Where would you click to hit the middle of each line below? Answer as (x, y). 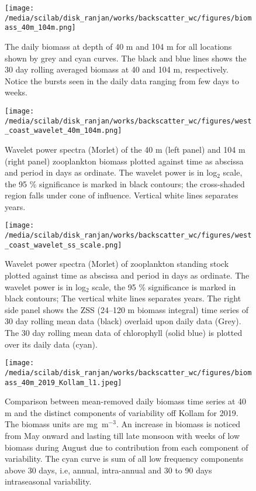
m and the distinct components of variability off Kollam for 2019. (122, 412)
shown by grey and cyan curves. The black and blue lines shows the (126, 58)
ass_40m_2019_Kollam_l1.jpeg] (63, 382)
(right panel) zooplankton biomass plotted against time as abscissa (124, 161)
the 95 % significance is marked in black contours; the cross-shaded (125, 183)
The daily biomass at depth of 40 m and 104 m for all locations (118, 46)
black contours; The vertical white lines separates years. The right (123, 298)
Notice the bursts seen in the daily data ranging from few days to (122, 80)
